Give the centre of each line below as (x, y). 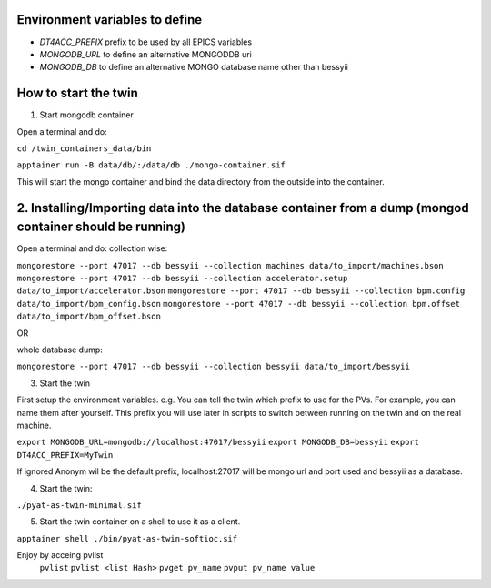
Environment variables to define (110, 20)
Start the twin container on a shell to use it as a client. (140, 522)
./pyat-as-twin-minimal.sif (80, 505)
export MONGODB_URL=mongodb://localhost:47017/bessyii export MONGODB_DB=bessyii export (218, 442)
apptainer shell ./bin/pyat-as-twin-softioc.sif (127, 538)
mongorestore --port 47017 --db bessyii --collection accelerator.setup (182, 279)
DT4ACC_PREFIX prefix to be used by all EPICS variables (146, 42)
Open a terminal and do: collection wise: (92, 248)
